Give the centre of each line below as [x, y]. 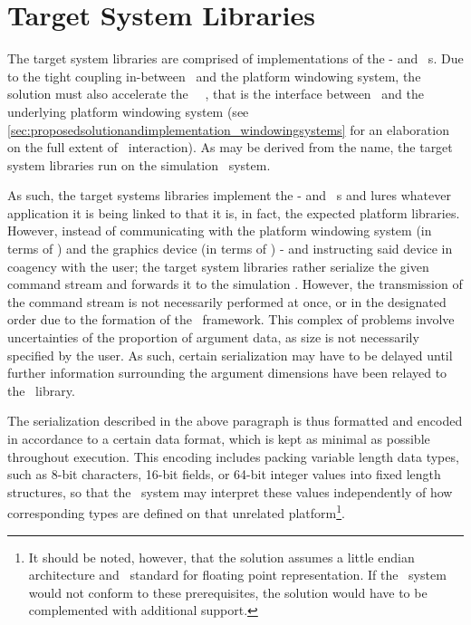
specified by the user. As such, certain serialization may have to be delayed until [230, 355]
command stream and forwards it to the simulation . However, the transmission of [235, 284]
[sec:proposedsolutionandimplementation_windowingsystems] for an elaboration [228, 129]
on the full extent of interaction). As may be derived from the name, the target [230, 147]
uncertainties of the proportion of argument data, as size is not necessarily [213, 337]
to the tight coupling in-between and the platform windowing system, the [214, 76]
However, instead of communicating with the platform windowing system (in [220, 231]
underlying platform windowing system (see [128, 111]
